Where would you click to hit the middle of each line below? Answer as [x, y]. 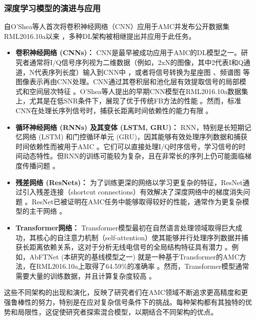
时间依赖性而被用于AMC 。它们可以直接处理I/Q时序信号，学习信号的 [127, 146]
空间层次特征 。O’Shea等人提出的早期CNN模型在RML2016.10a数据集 [139, 91]
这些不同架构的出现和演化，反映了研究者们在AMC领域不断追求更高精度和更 [126, 292]
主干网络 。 [48, 211]
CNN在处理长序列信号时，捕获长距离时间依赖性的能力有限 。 [114, 110]
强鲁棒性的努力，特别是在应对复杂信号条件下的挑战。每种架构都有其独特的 [125, 302]
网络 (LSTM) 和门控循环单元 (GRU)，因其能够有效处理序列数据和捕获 [135, 137]
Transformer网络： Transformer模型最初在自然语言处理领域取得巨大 [125, 227]
